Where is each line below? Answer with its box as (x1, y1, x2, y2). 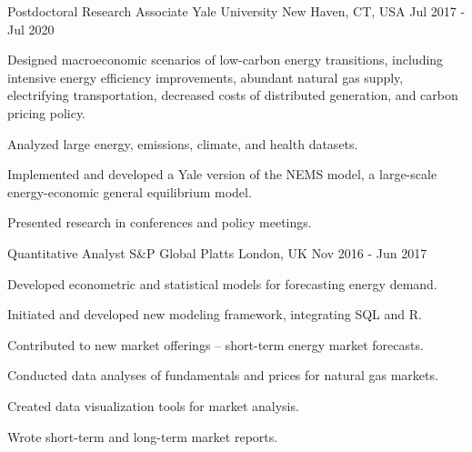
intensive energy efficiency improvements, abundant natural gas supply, (7, 67, 404, 86)
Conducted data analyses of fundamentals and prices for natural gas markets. (7, 366, 438, 385)
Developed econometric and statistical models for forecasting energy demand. (7, 274, 437, 293)
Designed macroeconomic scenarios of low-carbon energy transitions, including (7, 50, 444, 69)
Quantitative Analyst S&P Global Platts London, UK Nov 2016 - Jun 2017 (7, 243, 427, 262)
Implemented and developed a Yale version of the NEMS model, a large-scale (7, 165, 437, 184)
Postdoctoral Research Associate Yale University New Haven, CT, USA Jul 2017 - (7, 2, 466, 20)
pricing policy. (7, 103, 86, 122)
